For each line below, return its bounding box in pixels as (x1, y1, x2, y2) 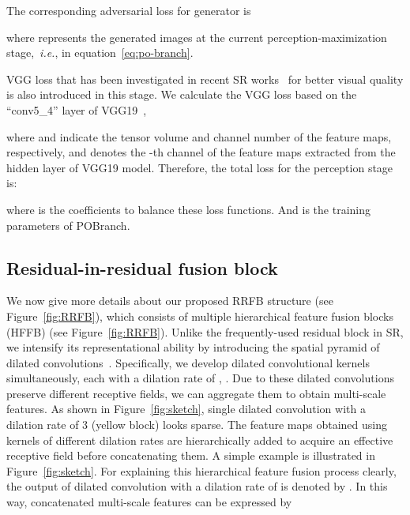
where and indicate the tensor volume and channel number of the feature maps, (6, 128, 392, 145)
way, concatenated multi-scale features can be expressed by (6, 494, 292, 510)
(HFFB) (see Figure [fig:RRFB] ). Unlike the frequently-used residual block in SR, (6, 323, 404, 340)
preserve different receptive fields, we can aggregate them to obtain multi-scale (6, 385, 386, 401)
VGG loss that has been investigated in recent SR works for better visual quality (6, 70, 404, 87)
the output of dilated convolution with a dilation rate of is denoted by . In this (6, 478, 388, 494)
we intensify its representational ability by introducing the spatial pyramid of (6, 339, 380, 355)
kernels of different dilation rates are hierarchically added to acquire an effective (6, 431, 393, 448)
